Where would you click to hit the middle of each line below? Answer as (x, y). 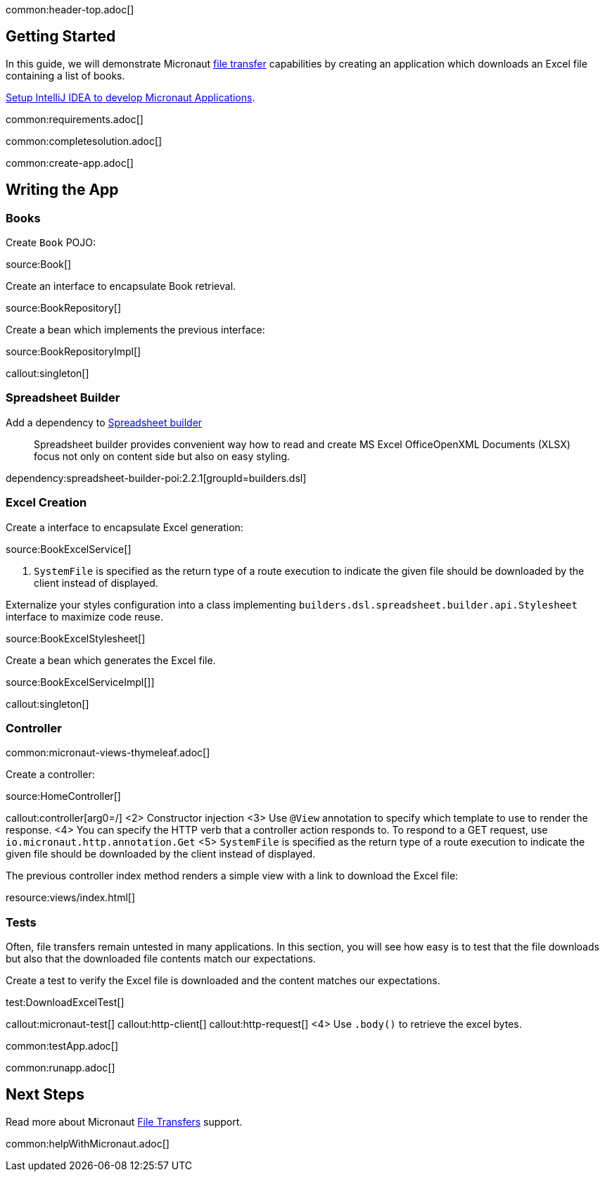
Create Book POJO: (51, 243)
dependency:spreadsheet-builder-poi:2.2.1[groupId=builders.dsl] (156, 478)
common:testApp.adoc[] (62, 1046)
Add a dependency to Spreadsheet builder (104, 422)
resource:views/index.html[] (71, 898)
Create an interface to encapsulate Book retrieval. (121, 286)
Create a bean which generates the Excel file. (111, 660)
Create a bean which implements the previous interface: (135, 330)
